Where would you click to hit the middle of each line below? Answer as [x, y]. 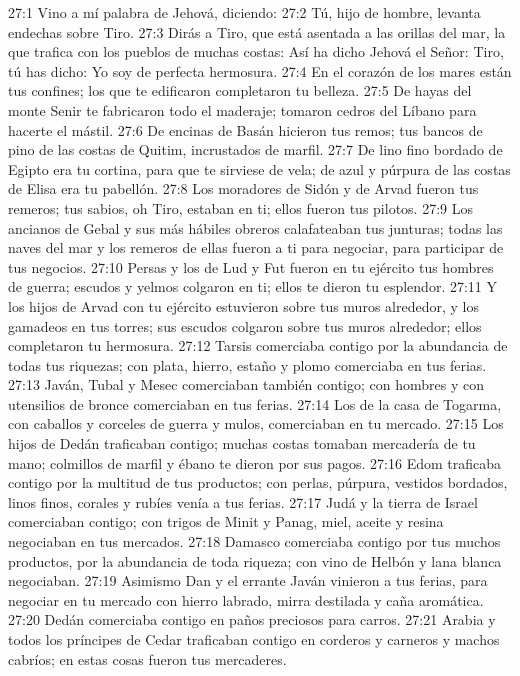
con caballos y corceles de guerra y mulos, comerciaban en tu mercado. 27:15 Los [256, 423]
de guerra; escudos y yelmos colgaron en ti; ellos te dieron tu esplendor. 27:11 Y [252, 286]
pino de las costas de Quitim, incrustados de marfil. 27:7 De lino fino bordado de [255, 149]
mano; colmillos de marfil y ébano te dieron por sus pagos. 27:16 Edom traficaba [254, 462]
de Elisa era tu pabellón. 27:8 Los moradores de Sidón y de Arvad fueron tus [243, 188]
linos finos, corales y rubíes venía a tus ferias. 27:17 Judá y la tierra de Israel [243, 501]
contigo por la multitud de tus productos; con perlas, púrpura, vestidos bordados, [258, 482]
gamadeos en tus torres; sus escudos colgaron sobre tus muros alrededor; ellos [245, 325]
